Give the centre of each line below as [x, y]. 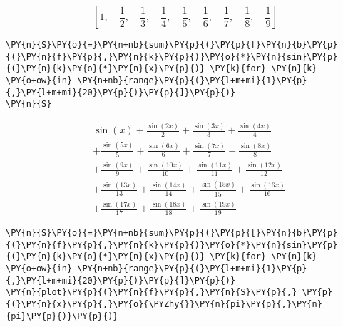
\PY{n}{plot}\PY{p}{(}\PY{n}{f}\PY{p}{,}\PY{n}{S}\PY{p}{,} [152, 292]
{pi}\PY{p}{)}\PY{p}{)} [62, 316]
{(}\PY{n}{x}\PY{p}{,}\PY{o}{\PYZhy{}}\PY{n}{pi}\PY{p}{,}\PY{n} [164, 304]
